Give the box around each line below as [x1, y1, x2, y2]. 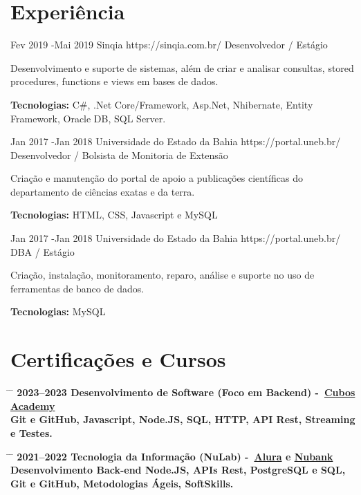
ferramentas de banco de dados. [10, 281, 145, 295]
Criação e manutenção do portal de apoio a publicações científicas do [10, 171, 303, 185]
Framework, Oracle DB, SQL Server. [10, 111, 166, 125]
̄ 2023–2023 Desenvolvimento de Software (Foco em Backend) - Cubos [10, 385, 355, 400]
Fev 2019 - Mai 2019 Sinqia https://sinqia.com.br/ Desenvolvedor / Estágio [10, 37, 328, 52]
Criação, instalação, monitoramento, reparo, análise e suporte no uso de [10, 268, 315, 282]
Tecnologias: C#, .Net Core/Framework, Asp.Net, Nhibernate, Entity [10, 97, 313, 111]
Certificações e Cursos [10, 345, 226, 373]
